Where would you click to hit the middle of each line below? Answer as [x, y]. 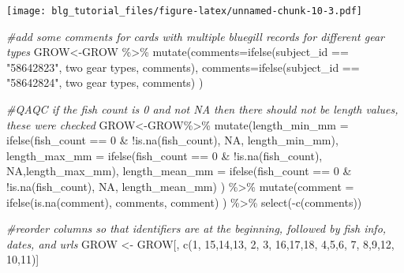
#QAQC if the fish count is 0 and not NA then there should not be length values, [202, 109]
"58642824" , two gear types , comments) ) [105, 82]
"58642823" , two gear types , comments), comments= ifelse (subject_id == [183, 67]
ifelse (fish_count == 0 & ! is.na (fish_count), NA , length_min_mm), [172, 140]
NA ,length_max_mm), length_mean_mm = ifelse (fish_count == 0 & [179, 171]
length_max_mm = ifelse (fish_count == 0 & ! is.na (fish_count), [165, 155]
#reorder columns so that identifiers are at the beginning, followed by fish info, [196, 228]
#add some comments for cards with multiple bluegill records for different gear [196, 36]
